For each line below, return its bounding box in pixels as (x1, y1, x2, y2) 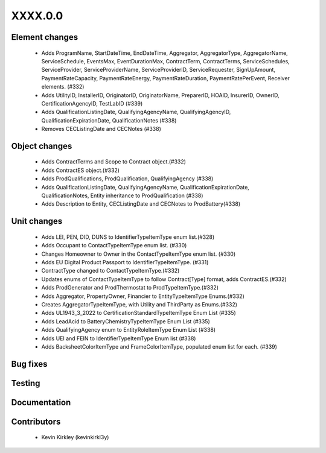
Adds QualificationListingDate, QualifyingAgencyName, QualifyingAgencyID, (41, 109, 231, 116)
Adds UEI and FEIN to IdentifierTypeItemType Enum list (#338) (41, 335, 196, 342)
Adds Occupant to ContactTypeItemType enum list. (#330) (41, 242, 187, 249)
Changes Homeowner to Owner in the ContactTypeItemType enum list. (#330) (41, 250, 236, 258)
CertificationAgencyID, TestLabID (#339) (41, 100, 143, 107)
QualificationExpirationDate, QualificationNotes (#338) (41, 116, 177, 124)
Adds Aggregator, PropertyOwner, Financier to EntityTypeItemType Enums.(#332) (41, 293, 245, 300)
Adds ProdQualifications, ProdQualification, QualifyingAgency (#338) (41, 175, 214, 182)
